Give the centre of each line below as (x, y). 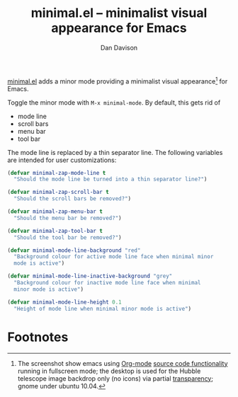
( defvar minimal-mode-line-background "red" (74, 250)
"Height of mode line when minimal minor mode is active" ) (103, 309)
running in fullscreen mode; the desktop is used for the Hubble (109, 371)
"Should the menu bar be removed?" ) (68, 218)
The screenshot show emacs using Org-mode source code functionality (123, 363)
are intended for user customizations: (62, 160)
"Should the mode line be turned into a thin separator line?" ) (110, 179)
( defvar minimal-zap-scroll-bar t (58, 192)
